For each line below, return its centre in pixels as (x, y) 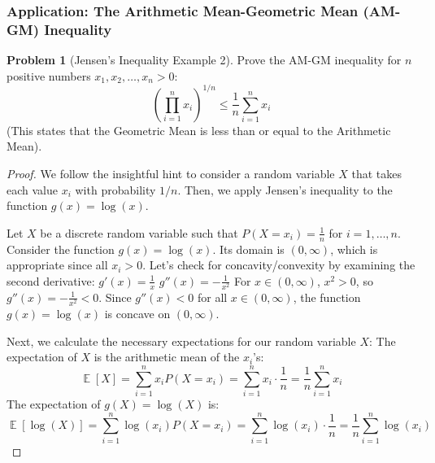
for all (212, 297)
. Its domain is (248, 249)
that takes (376, 174)
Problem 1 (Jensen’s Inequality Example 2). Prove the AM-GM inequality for (204, 60)
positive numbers (49, 75)
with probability (115, 189)
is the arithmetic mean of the (167, 357)
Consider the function (61, 249)
